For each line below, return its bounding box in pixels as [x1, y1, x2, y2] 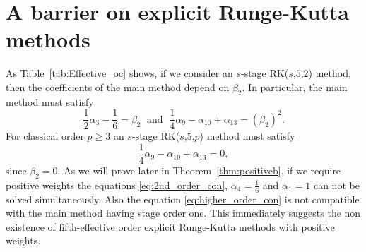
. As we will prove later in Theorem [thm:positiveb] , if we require [57, 163, 341, 178]
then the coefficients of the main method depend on [6, 79, 230, 94]
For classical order [6, 128, 84, 143]
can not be [313, 177, 360, 192]
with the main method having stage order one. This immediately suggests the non [6, 205, 361, 220]
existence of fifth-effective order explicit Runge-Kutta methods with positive [6, 219, 335, 234]
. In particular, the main [242, 79, 348, 94]
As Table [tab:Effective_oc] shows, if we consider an [6, 66, 233, 80]
